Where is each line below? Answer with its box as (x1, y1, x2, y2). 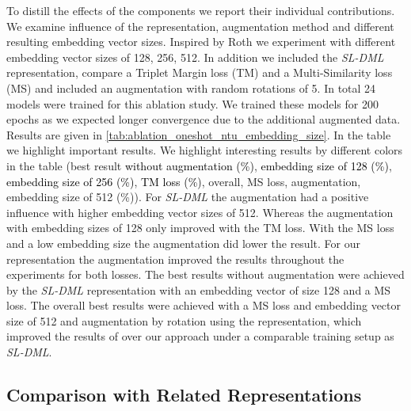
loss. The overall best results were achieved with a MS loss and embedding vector (6, 297, 401, 314)
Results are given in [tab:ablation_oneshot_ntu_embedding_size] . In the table (6, 126, 391, 143)
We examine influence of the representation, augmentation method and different (6, 17, 394, 34)
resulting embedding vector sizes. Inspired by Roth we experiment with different (6, 33, 396, 50)
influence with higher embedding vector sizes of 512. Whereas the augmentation (6, 204, 394, 220)
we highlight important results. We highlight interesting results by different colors (6, 142, 403, 158)
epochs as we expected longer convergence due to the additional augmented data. (6, 111, 401, 127)
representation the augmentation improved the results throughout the (6, 250, 344, 267)
